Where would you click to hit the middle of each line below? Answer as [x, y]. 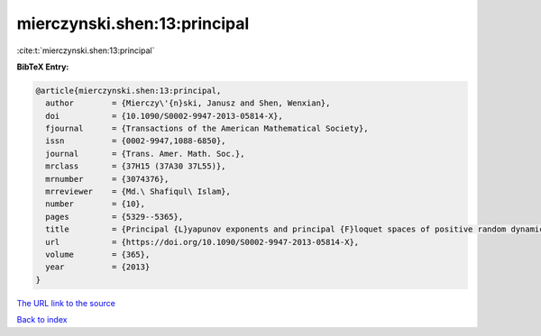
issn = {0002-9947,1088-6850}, [136, 141]
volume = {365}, [98, 254]
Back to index [42, 320]
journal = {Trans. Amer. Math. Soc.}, [145, 154]
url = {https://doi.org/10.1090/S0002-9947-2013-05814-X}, [202, 242]
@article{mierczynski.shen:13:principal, [128, 91]
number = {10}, [96, 204]
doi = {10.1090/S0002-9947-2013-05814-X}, [164, 116]
